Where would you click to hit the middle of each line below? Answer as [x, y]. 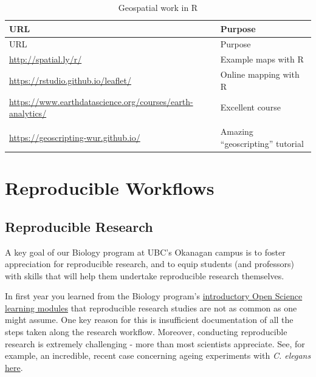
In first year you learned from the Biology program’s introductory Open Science [154, 296]
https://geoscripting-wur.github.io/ [75, 138]
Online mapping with [260, 74]
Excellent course [250, 107]
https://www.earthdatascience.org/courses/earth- [101, 101]
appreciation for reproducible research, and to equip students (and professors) [150, 264]
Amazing [237, 131]
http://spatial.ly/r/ [46, 59]
